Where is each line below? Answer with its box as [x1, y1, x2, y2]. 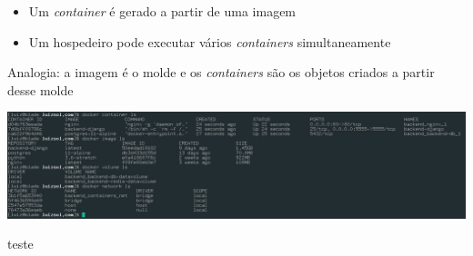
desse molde [7, 80, 74, 99]
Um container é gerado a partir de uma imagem [28, 2, 297, 20]
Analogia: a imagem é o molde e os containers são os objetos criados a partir [7, 63, 435, 82]
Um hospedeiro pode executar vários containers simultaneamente [28, 32, 391, 51]
